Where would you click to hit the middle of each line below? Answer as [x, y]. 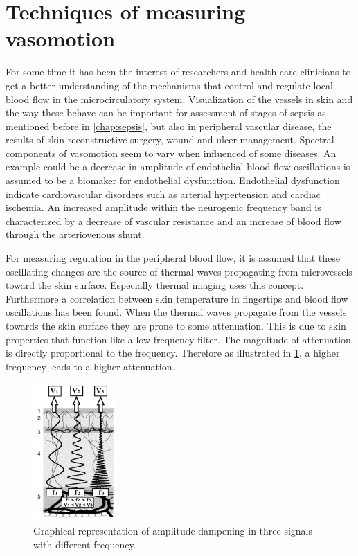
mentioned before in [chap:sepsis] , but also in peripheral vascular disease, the [169, 126]
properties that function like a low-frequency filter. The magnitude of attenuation [178, 339]
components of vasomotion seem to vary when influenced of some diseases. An [171, 153]
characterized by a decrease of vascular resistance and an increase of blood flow [173, 221]
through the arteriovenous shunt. [75, 234]
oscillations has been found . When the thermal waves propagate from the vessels [176, 312]
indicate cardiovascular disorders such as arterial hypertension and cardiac [163, 194]
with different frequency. [85, 544]
